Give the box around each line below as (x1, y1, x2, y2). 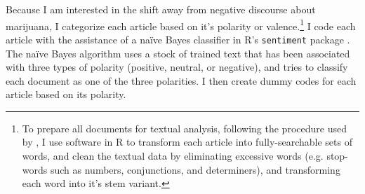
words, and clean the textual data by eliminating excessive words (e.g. (22, 148, 324, 163)
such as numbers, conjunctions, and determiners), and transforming (50, 162, 340, 176)
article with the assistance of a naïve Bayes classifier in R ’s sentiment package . (6, 32, 350, 46)
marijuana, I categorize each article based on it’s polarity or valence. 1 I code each (6, 16, 356, 33)
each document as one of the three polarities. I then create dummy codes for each (6, 73, 357, 88)
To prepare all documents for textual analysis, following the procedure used (22, 120, 347, 135)
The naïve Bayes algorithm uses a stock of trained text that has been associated (6, 46, 350, 60)
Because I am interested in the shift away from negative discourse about (6, 2, 316, 16)
